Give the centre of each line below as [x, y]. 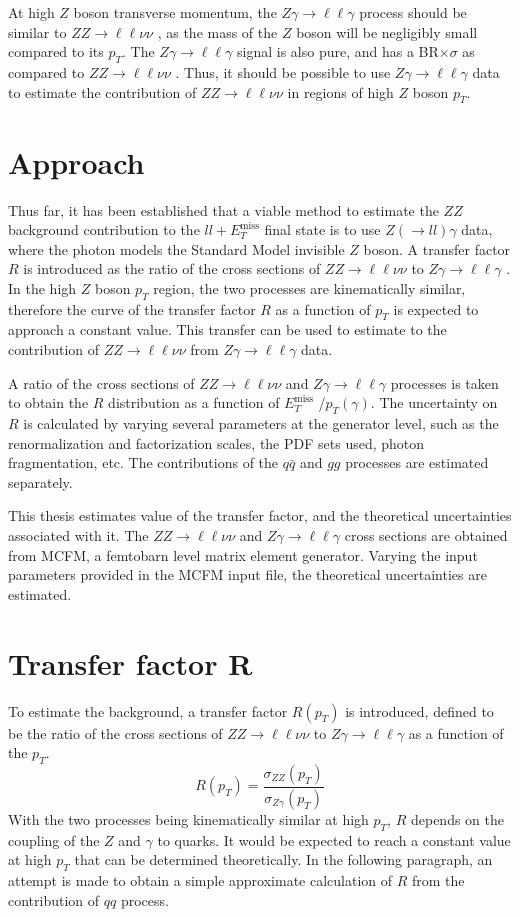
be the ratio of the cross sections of [115, 732]
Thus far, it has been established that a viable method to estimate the [223, 209]
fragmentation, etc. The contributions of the [143, 462]
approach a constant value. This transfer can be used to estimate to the [227, 329]
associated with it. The [78, 535]
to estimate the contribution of [102, 91]
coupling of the [54, 839]
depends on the [457, 818]
